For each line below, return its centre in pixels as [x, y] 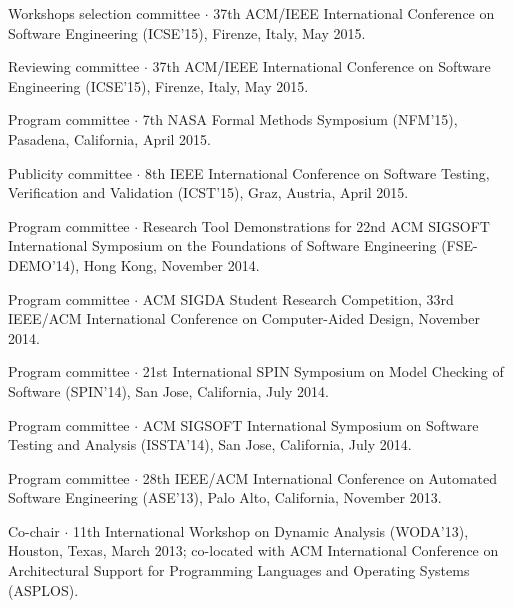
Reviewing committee [74, 66]
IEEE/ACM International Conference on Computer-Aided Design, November [244, 318]
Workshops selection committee [104, 13]
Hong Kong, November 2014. [171, 264]
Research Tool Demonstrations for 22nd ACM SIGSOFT [316, 225]
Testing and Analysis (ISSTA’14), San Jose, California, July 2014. [210, 444]
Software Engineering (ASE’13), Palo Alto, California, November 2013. [225, 497]
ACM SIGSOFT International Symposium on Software [310, 424]
